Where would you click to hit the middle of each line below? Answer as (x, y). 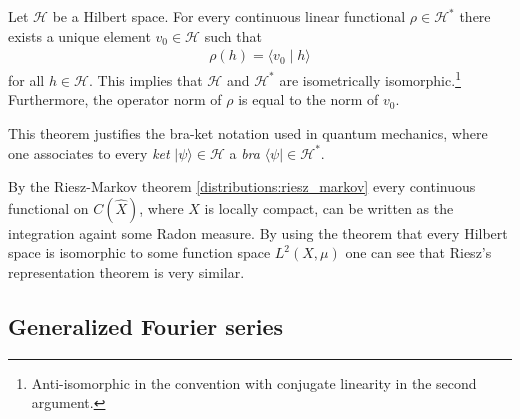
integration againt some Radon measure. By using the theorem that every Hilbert (258, 232)
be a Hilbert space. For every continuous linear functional (229, 16)
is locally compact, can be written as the (329, 207)
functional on (48, 207)
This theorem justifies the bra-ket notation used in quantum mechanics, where (248, 133)
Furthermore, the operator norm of (115, 99)
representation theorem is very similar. (126, 272)
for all (26, 79)
